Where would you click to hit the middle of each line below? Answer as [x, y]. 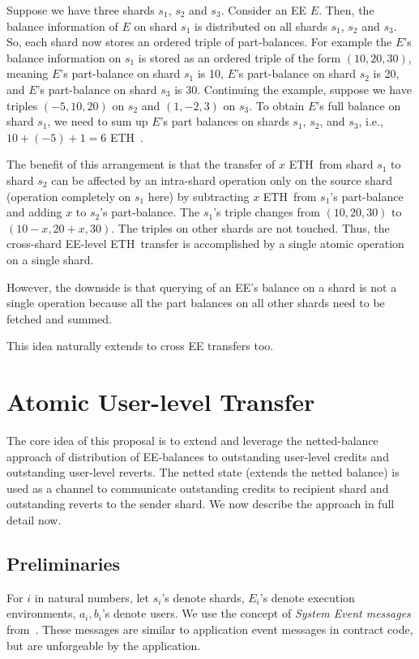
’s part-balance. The [150, 212]
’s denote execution [307, 597]
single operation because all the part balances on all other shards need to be [196, 303]
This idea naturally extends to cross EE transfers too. [140, 346]
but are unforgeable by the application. [104, 645]
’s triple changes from [267, 212]
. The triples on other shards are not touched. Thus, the [250, 227]
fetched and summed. [59, 318]
